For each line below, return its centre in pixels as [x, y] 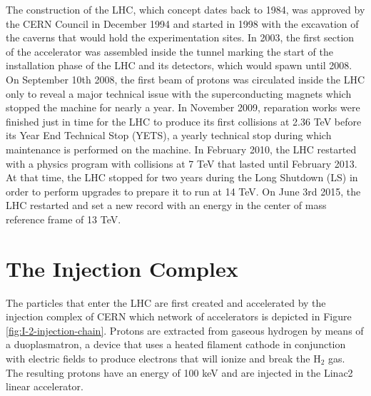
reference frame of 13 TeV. [63, 219]
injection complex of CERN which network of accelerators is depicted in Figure [179, 316]
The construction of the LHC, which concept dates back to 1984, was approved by [185, 9]
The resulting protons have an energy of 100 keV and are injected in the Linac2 [179, 372]
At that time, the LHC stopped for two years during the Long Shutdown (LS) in [182, 177]
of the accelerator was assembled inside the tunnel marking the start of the [170, 51]
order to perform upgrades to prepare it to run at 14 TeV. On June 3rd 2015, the [183, 191]
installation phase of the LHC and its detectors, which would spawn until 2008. [179, 65]
